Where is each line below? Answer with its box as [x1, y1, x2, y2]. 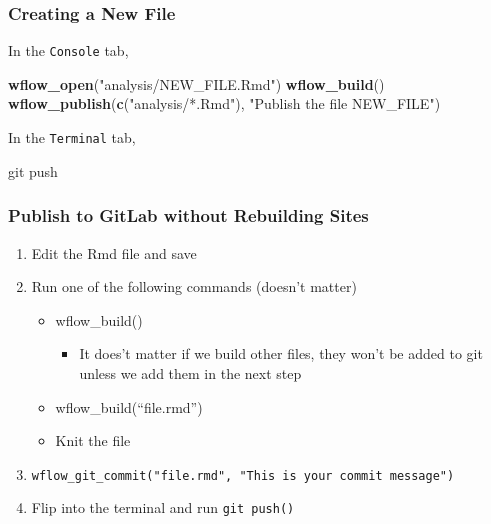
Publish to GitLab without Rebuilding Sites [8, 203, 369, 228]
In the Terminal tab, [8, 127, 136, 148]
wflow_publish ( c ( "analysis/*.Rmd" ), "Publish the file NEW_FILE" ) [8, 93, 441, 114]
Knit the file [55, 430, 131, 451]
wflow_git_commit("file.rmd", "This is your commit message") [31, 468, 455, 483]
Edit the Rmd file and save [31, 242, 197, 263]
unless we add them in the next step [79, 362, 302, 383]
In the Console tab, [8, 40, 129, 61]
